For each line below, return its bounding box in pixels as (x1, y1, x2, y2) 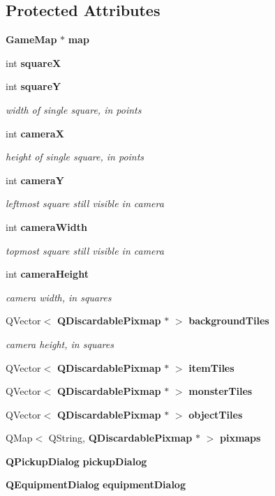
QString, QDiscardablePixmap (48, 430, 193, 445)
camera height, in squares (6, 336, 114, 351)
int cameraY (6, 172, 64, 187)
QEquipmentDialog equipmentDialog (6, 477, 186, 492)
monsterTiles (188, 384, 253, 398)
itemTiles (188, 360, 235, 375)
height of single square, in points (6, 149, 144, 164)
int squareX (6, 55, 61, 70)
